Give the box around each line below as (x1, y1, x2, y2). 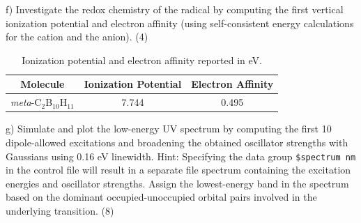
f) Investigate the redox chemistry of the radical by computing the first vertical (6, 2, 344, 16)
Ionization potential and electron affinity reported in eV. (22, 52, 262, 67)
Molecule (20, 77, 65, 91)
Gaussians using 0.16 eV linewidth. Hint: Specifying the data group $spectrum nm (6, 148, 356, 163)
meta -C (10, 95, 42, 109)
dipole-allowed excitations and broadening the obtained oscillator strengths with (6, 134, 348, 149)
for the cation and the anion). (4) (6, 29, 148, 44)
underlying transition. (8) (6, 203, 114, 217)
